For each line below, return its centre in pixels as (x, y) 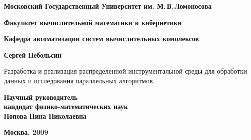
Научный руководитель (41, 97)
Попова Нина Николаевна (45, 116)
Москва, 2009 (26, 132)
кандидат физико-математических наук (66, 106)
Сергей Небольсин (33, 54)
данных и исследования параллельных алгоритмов (78, 80)
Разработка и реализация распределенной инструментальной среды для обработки (125, 71)
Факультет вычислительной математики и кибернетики (93, 22)
